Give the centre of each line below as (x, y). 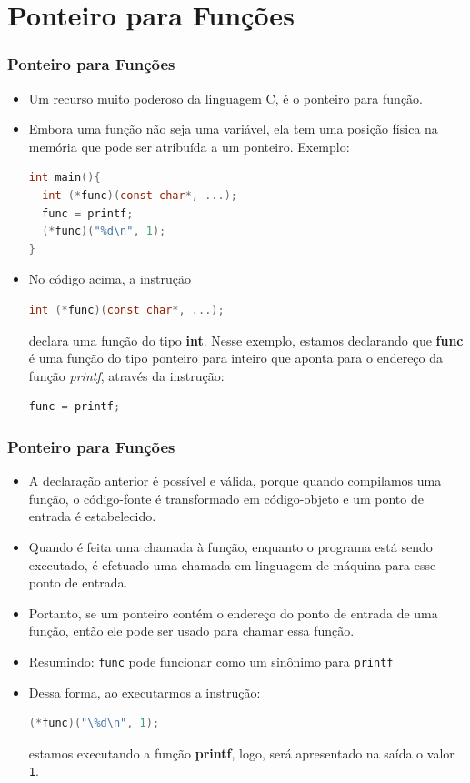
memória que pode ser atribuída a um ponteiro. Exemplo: (189, 146)
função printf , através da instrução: (126, 375)
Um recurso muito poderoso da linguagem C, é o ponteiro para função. (225, 98)
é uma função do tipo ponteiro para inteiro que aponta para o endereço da (236, 358)
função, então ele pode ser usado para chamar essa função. (191, 631)
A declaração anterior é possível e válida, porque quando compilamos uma (235, 481)
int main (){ (65, 178)
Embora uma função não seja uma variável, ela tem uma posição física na (233, 129)
